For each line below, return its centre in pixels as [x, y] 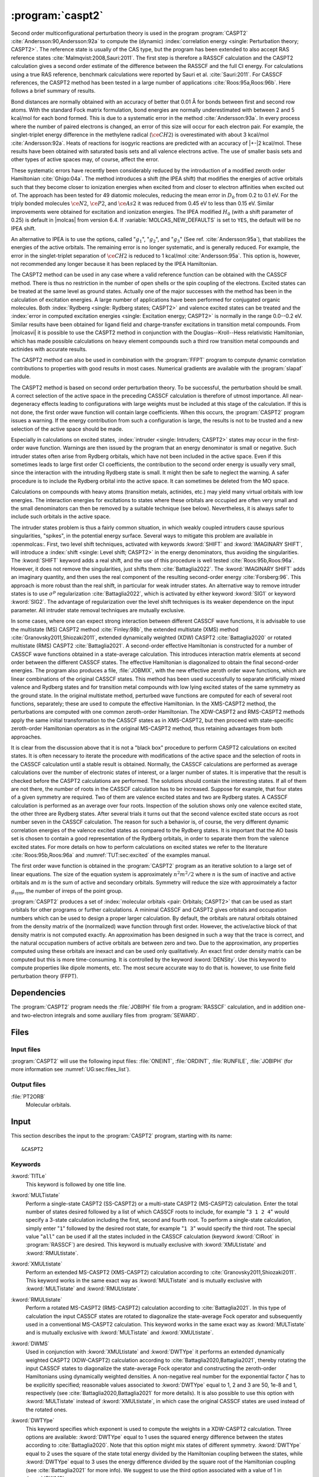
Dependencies [38, 993]
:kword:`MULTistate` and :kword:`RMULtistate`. [83, 1289]
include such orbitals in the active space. [61, 516]
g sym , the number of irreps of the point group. [67, 891]
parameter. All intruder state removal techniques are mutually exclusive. [98, 610]
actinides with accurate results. [49, 349]
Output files [28, 1085]
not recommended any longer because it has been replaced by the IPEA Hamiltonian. [114, 264]
